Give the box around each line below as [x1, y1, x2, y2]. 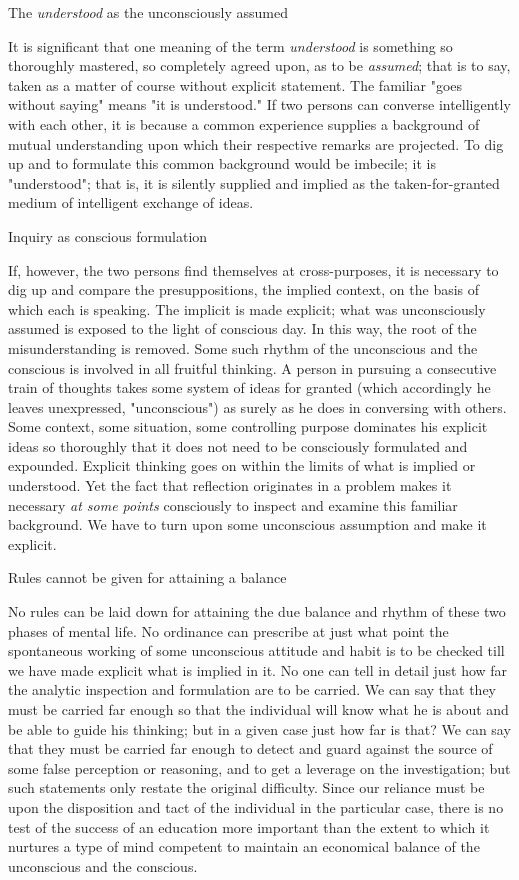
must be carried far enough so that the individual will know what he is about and [8, 699, 509, 719]
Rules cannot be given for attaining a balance [8, 567, 287, 588]
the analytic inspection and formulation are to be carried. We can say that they [8, 679, 496, 700]
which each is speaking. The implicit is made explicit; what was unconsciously [8, 298, 486, 319]
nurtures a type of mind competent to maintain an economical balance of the [8, 836, 480, 857]
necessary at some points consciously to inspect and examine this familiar [8, 494, 458, 515]
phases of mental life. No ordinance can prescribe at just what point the [8, 620, 449, 641]
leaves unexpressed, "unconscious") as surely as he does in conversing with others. [8, 396, 507, 417]
